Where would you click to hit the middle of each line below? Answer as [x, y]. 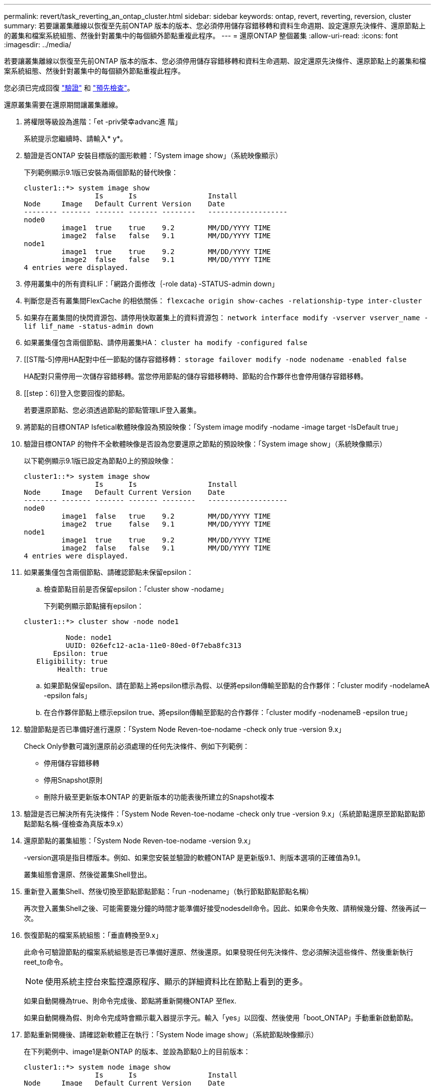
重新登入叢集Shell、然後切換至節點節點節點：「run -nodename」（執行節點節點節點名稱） [169, 891]
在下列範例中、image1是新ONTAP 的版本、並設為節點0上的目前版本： [137, 1051]
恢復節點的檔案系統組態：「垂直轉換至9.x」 [93, 935]
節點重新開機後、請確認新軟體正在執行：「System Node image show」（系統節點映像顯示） [171, 1035]
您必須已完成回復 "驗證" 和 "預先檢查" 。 [69, 88]
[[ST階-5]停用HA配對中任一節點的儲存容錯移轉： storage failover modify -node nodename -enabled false [215, 359]
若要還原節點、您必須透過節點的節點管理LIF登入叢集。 [112, 410]
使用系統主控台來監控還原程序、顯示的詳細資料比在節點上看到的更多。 [177, 982]
